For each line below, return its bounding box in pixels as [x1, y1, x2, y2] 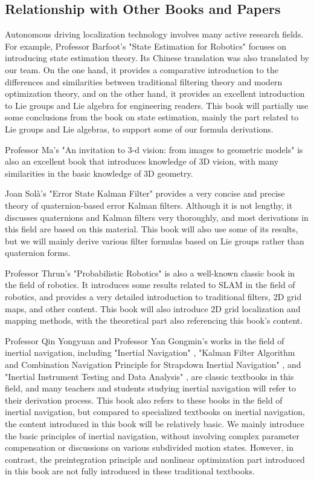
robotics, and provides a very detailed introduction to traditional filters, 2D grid [5, 290, 302, 303]
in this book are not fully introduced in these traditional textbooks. [5, 465, 255, 477]
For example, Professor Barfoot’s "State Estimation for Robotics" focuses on [5, 39, 287, 52]
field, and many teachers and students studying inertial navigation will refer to [5, 382, 296, 394]
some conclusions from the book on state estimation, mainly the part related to [5, 111, 299, 123]
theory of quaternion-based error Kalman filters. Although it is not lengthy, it [5, 198, 293, 211]
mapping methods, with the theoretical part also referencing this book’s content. [5, 314, 303, 327]
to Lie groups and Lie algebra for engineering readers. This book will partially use [5, 99, 309, 111]
